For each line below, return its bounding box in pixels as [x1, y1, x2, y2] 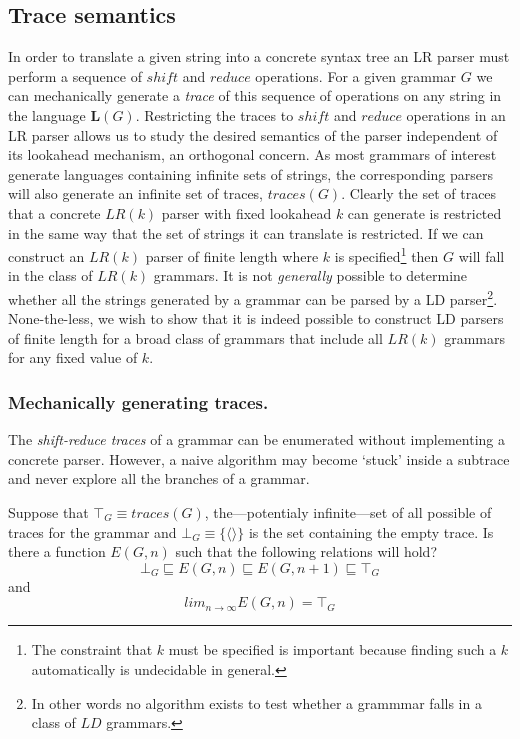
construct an [8, 245, 85, 266]
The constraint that [31, 639, 153, 660]
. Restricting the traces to [135, 104, 294, 125]
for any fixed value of [8, 347, 138, 368]
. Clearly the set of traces [341, 183, 497, 204]
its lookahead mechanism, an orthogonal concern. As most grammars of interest [8, 144, 497, 165]
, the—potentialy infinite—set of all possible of [204, 502, 492, 523]
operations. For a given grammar [255, 65, 457, 86]
